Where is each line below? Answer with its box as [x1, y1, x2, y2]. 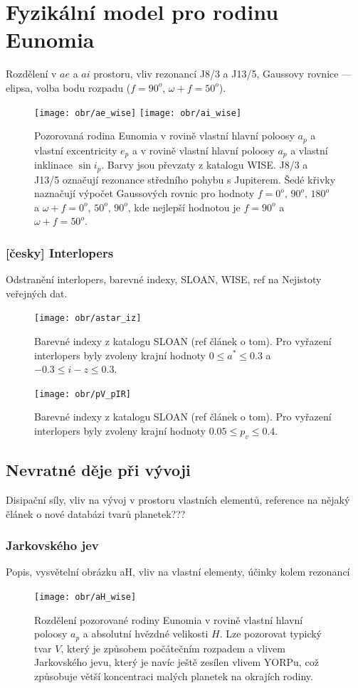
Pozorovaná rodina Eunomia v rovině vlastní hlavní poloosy [34, 128, 295, 143]
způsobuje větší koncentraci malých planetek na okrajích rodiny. [34, 668, 313, 683]
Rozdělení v [6, 66, 57, 81]
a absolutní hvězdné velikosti [83, 626, 209, 641]
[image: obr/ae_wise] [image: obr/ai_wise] [34, 107, 242, 118]
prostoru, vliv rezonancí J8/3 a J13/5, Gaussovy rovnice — [93, 66, 352, 81]
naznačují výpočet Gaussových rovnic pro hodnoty [34, 186, 255, 201]
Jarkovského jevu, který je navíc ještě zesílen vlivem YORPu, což [34, 655, 319, 670]
